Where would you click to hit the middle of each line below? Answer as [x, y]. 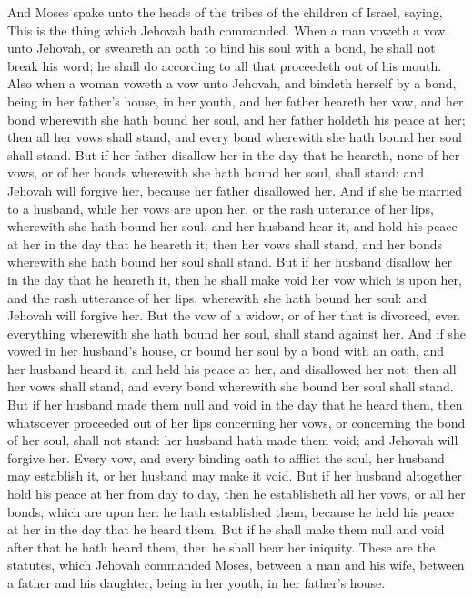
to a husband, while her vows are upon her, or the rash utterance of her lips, [221, 208]
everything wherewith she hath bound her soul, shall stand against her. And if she [236, 333]
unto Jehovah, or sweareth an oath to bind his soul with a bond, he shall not [221, 48]
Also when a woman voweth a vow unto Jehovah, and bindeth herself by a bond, [232, 83]
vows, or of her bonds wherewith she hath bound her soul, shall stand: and [216, 172]
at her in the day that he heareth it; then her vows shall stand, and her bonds [225, 243]
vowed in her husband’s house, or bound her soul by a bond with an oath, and [226, 351]
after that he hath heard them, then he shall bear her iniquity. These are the [221, 547]
